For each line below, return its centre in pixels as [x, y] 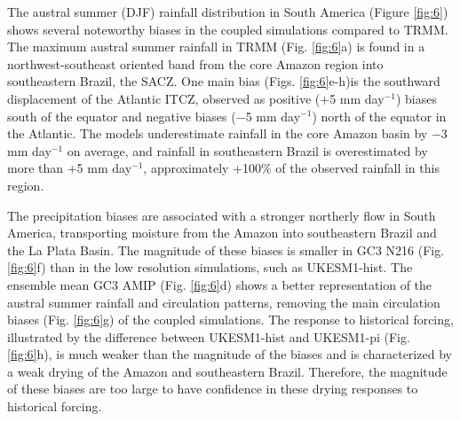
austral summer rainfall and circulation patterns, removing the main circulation [224, 302]
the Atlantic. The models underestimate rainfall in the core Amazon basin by [218, 133]
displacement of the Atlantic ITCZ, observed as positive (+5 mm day [196, 98]
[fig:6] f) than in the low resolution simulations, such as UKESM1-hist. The [210, 267]
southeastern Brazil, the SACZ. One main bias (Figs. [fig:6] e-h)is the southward [224, 81]
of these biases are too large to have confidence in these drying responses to [213, 389]
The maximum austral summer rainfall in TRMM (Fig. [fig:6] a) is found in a [216, 47]
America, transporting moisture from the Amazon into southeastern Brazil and [222, 233]
